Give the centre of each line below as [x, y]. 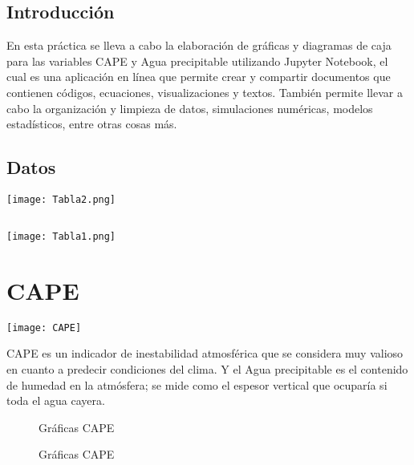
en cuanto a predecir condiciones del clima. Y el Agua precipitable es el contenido [207, 369]
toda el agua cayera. [56, 400]
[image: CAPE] [44, 328]
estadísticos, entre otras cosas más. [92, 124]
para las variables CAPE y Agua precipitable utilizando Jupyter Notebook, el [197, 61]
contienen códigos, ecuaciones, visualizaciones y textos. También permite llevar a [205, 92]
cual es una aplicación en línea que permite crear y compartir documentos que [199, 77]
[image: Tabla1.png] [61, 237]
